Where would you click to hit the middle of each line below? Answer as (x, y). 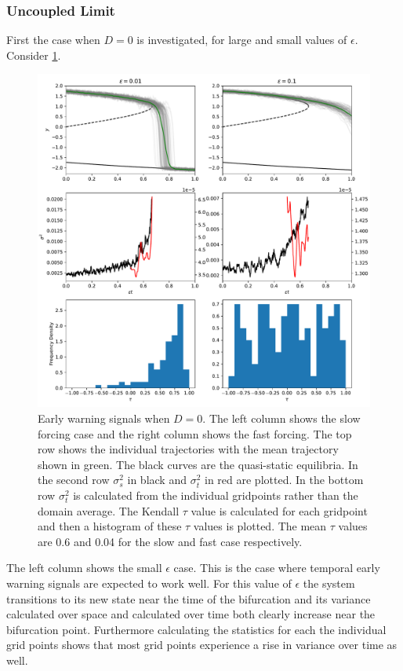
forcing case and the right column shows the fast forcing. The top (195, 433)
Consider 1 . (34, 55)
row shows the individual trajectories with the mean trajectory (188, 449)
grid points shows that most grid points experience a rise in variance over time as (202, 645)
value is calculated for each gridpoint (279, 510)
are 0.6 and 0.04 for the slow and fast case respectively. (170, 541)
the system (329, 583)
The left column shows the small (84, 568)
